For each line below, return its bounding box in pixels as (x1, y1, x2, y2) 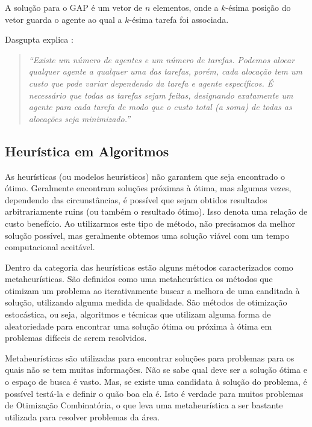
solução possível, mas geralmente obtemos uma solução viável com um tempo (5, 229, 290, 241)
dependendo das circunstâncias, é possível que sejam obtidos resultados (5, 193, 267, 206)
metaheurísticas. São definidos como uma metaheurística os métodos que (5, 272, 273, 285)
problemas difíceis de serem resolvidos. (5, 331, 147, 344)
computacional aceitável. (5, 241, 95, 253)
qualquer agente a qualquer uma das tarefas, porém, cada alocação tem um (28, 65, 302, 78)
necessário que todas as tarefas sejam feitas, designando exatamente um (28, 88, 293, 101)
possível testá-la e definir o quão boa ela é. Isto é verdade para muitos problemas (5, 387, 304, 399)
